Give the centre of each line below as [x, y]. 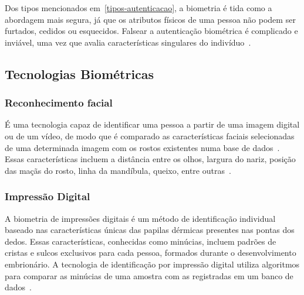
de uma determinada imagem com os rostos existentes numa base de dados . [142, 147]
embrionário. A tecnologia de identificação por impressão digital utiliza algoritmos [152, 264]
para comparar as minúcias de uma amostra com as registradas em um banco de [149, 275]
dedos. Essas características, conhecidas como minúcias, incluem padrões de [141, 241]
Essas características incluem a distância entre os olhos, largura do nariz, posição [150, 159]
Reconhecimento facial [59, 103]
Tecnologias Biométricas [80, 73]
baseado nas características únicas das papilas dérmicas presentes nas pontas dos [150, 230]
